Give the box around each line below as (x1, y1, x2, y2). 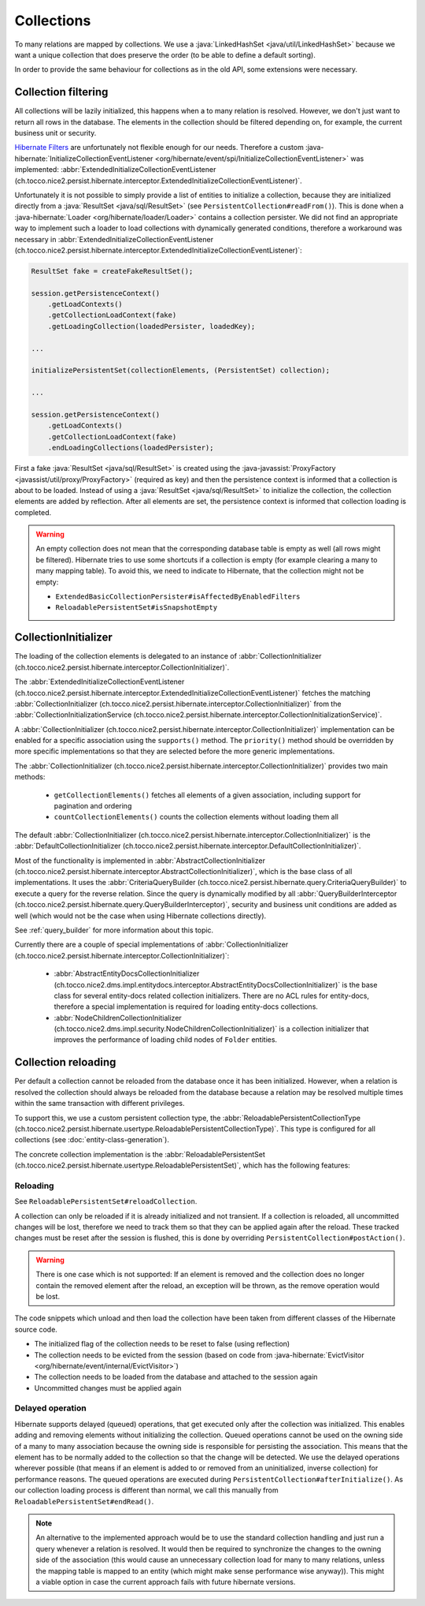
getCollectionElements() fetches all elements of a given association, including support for (54, 790, 361, 800)
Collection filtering (14, 85, 109, 99)
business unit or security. (14, 129, 97, 138)
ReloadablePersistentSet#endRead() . (14, 1496, 154, 1506)
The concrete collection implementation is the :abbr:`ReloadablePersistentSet (14, 1149, 265, 1159)
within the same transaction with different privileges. (14, 1099, 185, 1108)
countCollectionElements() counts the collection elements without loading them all (54, 812, 338, 822)
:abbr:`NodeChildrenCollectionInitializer (54, 1013, 183, 1022)
